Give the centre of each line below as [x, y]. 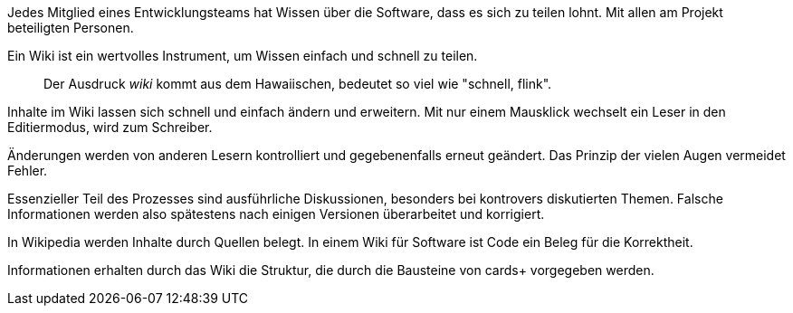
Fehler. [28, 171]
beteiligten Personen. [71, 28]
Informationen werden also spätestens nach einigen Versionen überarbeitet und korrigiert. [276, 214]
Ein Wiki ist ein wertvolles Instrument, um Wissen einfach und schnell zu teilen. [243, 56]
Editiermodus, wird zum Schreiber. [110, 127]
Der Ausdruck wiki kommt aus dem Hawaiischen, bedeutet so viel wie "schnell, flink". [298, 84]
